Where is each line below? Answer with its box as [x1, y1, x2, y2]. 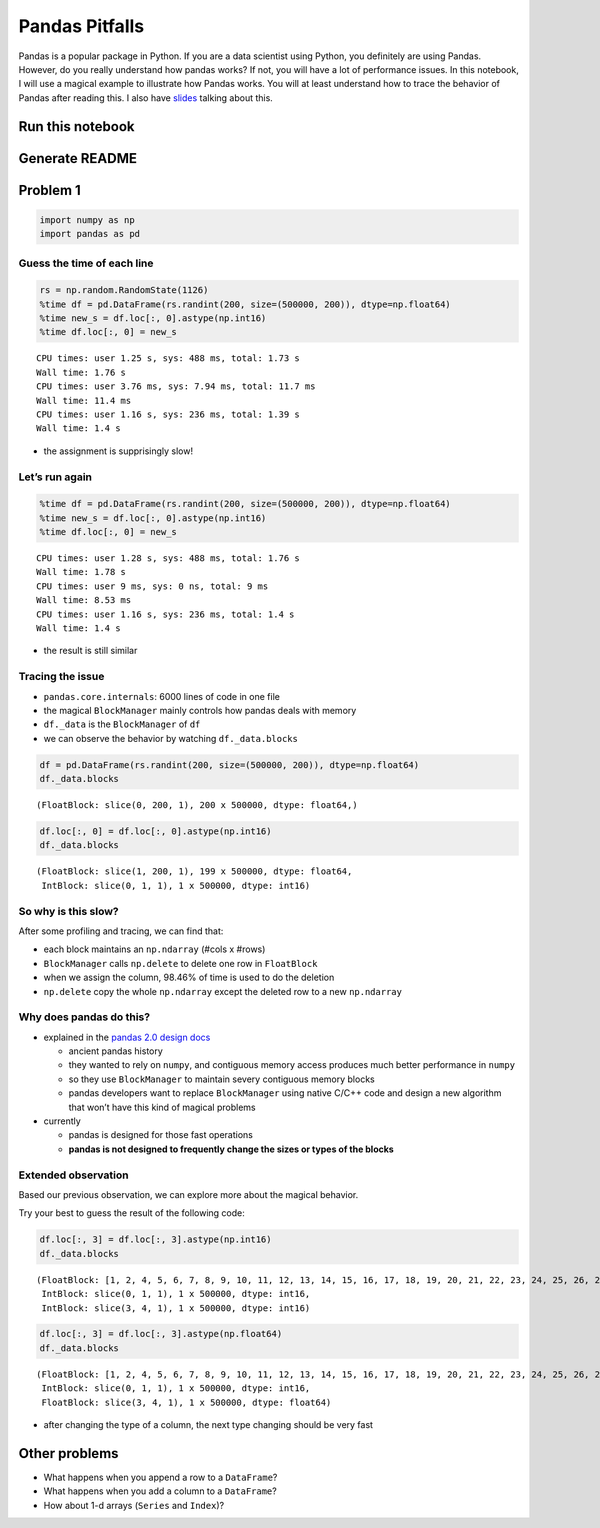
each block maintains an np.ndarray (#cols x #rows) [43, 943, 266, 955]
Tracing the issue [18, 670, 105, 684]
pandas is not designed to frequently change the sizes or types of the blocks [68, 1143, 394, 1155]
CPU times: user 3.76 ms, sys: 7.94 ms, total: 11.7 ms [36, 381, 316, 392]
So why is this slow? [18, 904, 119, 918]
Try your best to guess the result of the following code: [18, 1207, 245, 1219]
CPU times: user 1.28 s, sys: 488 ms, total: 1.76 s [36, 553, 300, 564]
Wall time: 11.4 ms [36, 395, 132, 406]
